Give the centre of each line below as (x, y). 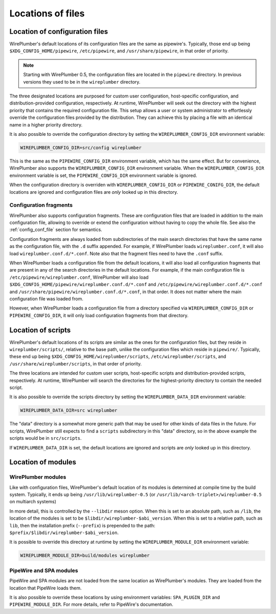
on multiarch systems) (33, 502)
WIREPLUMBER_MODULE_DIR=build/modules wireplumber (85, 556)
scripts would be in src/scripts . (45, 438)
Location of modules (43, 462)
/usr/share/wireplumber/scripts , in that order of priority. (76, 363)
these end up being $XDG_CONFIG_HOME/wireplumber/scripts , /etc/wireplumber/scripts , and (118, 357)
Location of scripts (40, 330)
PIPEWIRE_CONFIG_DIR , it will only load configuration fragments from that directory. (99, 315)
